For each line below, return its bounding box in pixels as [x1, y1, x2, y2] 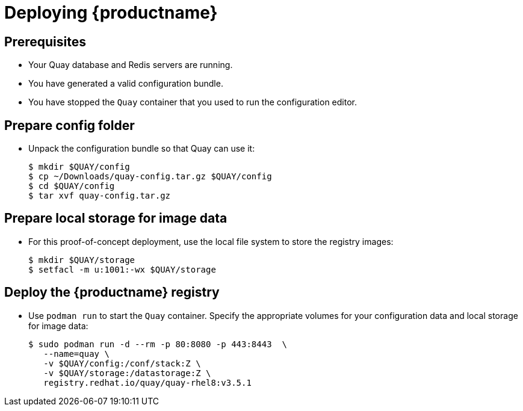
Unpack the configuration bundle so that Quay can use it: [28, 143, 255, 154]
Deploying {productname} [4, 2, 218, 23]
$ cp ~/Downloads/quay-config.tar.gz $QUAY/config [28, 172, 272, 182]
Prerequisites [4, 34, 86, 49]
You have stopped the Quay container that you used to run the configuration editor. [28, 97, 357, 108]
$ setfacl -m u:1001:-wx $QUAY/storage [28, 264, 216, 274]
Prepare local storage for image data [4, 211, 227, 226]
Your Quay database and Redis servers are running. [28, 60, 233, 70]
